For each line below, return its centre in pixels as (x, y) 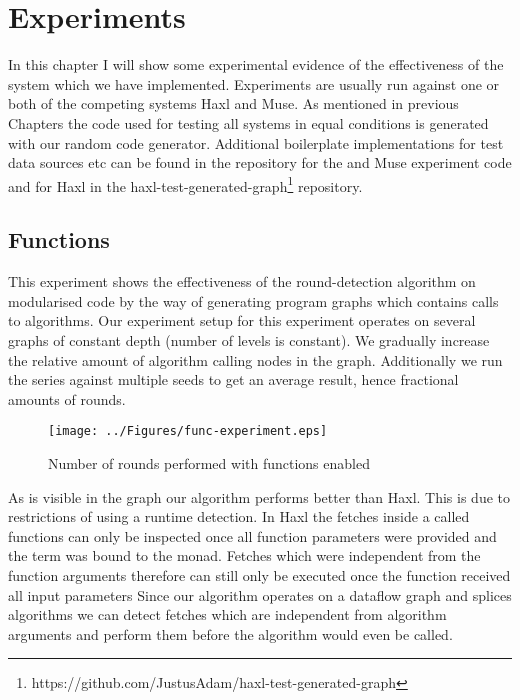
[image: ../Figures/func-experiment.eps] (188, 431)
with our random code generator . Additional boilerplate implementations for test (256, 142)
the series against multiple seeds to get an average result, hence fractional (233, 379)
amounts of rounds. (67, 398)
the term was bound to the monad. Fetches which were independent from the (244, 555)
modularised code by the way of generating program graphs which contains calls (253, 300)
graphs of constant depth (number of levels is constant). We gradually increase (249, 339)
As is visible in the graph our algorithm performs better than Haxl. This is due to (259, 496)
